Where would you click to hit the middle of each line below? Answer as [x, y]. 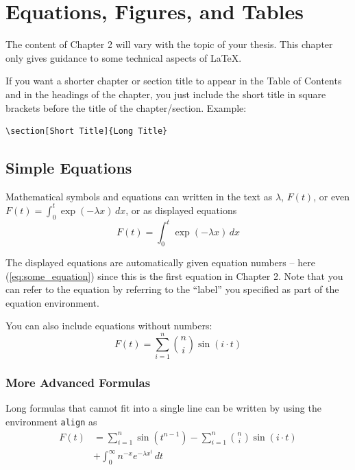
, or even [332, 196]
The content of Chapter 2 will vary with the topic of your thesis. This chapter [169, 44]
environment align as [51, 421]
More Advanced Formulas [78, 383]
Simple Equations [69, 168]
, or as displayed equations [181, 210]
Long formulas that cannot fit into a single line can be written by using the [163, 408]
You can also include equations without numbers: [109, 326]
